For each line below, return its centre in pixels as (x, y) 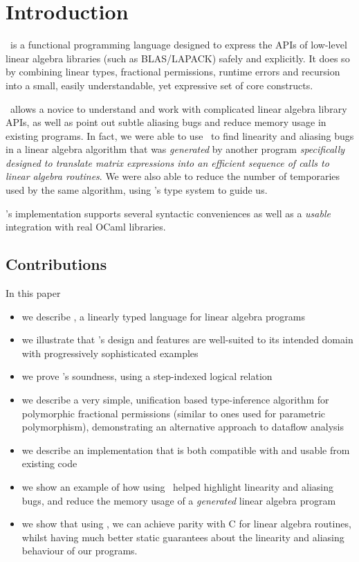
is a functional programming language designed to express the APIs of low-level (178, 45)
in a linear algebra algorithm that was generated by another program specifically (175, 149)
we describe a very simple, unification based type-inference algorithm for (175, 400)
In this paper (33, 293)
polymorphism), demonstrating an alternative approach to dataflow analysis (183, 427)
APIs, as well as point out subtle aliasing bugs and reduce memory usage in (166, 122)
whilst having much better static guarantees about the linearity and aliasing (183, 537)
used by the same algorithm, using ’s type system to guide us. (137, 190)
